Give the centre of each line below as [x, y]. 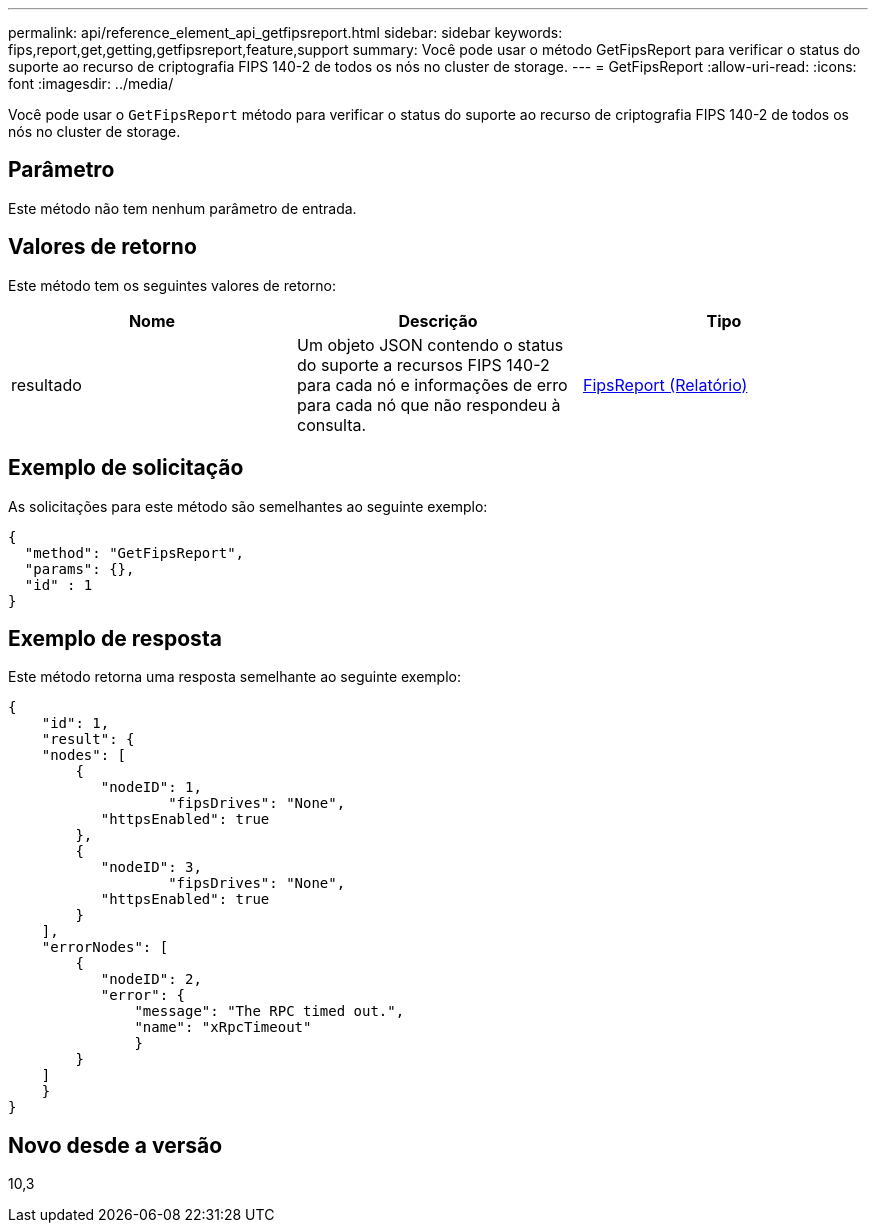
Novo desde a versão [115, 1145]
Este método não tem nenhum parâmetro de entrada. [182, 208]
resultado [46, 384]
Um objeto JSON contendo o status [430, 344]
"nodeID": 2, [151, 979]
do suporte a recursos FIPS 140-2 [423, 364]
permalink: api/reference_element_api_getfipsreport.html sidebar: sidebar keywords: [285, 32]
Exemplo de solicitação [126, 468]
